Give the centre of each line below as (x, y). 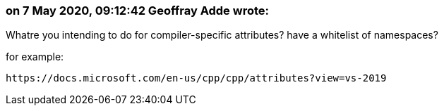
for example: (35, 57)
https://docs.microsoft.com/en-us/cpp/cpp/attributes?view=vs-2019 (196, 78)
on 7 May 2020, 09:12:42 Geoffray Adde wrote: (137, 11)
